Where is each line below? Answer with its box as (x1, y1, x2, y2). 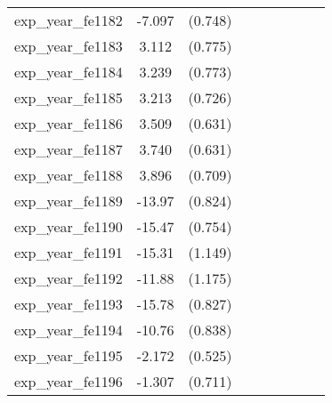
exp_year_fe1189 (14, 190, 123, 211)
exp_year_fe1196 (14, 371, 123, 391)
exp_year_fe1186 (14, 113, 123, 133)
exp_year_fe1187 (14, 139, 123, 159)
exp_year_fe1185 (14, 87, 123, 108)
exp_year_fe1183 (14, 36, 123, 56)
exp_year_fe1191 (14, 242, 123, 262)
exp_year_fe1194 (14, 319, 123, 340)
